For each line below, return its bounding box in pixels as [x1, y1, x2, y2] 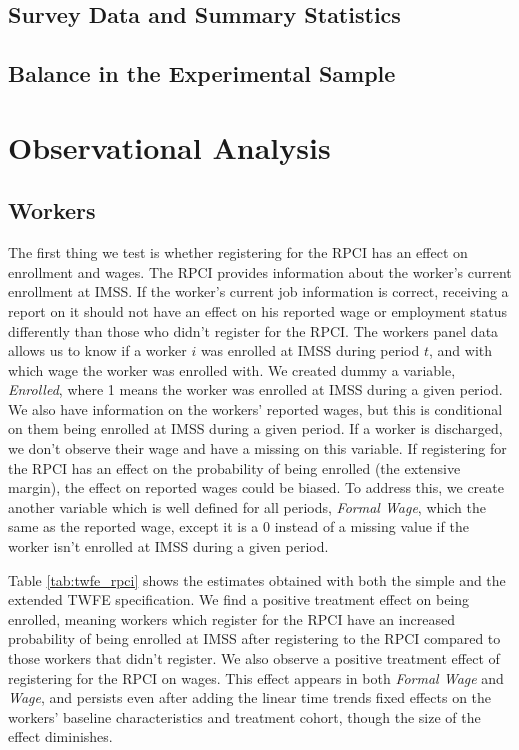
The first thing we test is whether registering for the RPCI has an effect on [8, 242, 468, 263]
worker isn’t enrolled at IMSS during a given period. [8, 536, 329, 557]
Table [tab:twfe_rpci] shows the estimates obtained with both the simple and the [8, 569, 506, 590]
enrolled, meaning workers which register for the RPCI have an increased [8, 608, 455, 629]
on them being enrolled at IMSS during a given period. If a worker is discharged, [8, 418, 503, 439]
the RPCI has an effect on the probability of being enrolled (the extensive [8, 457, 461, 478]
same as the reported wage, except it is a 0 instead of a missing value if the [8, 516, 469, 537]
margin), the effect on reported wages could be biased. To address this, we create [8, 477, 504, 498]
